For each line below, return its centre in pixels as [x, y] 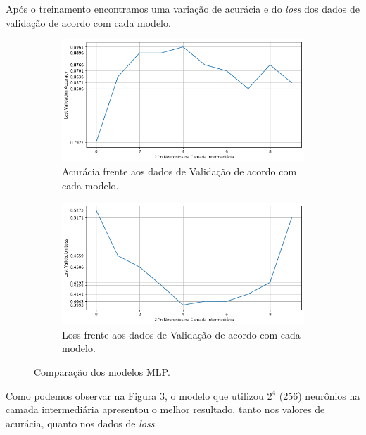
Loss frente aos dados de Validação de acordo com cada [181, 334]
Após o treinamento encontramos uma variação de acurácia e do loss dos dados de [183, 8]
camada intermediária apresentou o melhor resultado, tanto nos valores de [165, 409]
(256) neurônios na [320, 395]
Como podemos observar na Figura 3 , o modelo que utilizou [135, 395]
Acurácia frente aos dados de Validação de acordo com [179, 171]
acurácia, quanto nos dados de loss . [82, 423]
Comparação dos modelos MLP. [102, 372]
